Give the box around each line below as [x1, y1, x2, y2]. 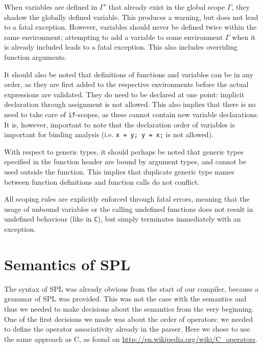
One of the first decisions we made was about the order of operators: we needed [4, 313, 253, 324]
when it [232, 31, 256, 42]
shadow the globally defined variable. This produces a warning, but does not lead [4, 11, 258, 22]
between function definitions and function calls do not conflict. [4, 176, 200, 187]
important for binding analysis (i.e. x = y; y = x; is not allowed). [4, 129, 213, 140]
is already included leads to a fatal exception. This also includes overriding [4, 41, 238, 52]
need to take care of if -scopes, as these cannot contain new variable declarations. [4, 108, 259, 119]
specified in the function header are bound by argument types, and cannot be [4, 156, 246, 167]
